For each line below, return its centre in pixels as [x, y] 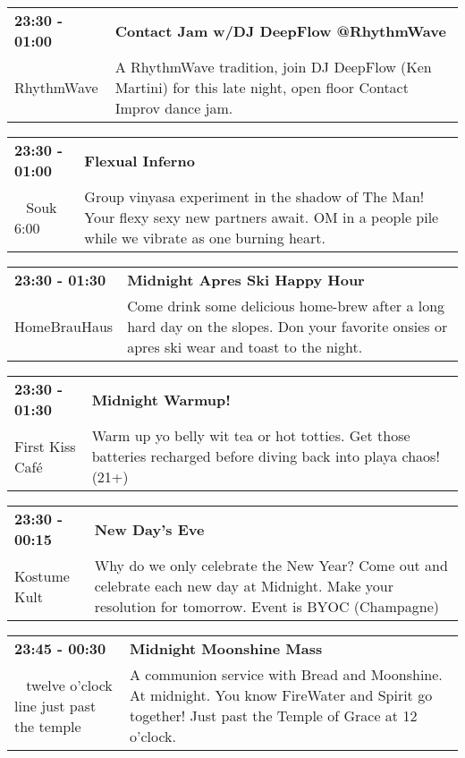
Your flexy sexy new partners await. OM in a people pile [262, 217]
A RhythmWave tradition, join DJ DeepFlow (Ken [273, 67]
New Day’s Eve [149, 529]
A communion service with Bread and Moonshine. [286, 674]
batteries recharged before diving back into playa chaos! [266, 456]
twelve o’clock [69, 685]
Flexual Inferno [139, 160]
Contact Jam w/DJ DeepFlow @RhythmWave [280, 30]
